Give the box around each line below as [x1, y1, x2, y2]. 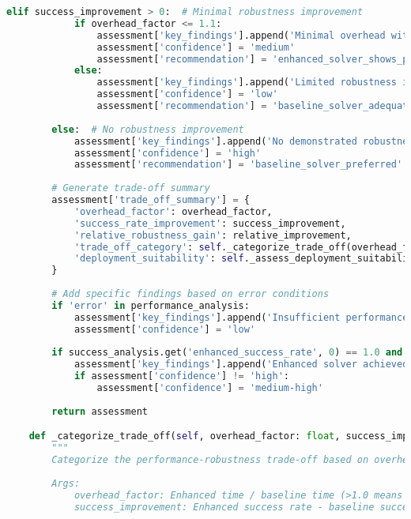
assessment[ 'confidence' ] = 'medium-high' [96, 382, 323, 393]
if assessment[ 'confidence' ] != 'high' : [74, 370, 289, 382]
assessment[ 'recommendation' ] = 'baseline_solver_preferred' [74, 159, 403, 171]
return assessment [51, 405, 148, 417]
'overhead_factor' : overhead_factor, [74, 205, 273, 217]
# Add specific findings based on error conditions [51, 288, 330, 299]
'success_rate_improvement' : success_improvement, [74, 217, 346, 229]
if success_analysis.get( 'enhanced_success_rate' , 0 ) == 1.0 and [51, 347, 403, 359]
